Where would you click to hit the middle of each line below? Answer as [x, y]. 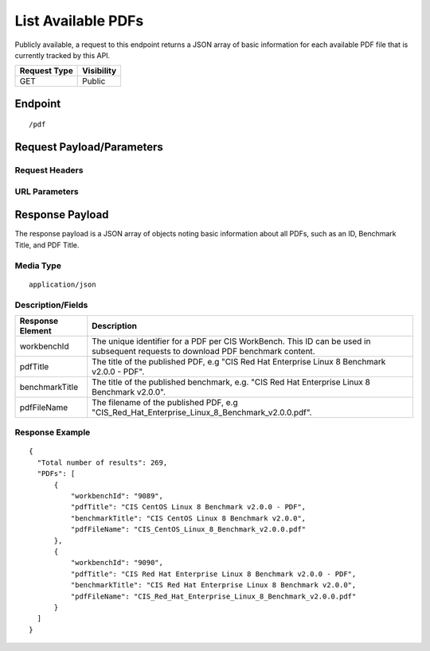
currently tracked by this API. [63, 55]
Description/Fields [51, 305]
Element [35, 330]
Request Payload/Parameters [89, 147]
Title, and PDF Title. [47, 245]
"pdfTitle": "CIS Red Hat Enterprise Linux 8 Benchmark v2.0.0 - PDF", [213, 574]
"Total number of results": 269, [102, 462]
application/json [63, 284]
